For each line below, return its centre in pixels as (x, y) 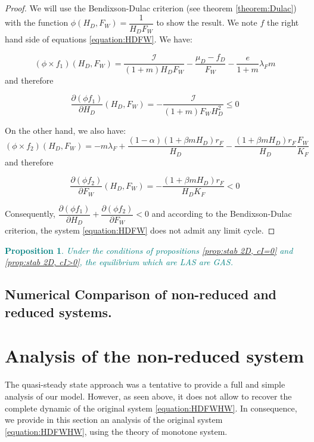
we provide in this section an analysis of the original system (114, 420)
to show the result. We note (207, 22)
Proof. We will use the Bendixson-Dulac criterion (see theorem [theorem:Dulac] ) (151, 8)
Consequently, (30, 214)
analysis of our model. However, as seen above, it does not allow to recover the (148, 396)
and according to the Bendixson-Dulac (222, 214)
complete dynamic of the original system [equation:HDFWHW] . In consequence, (151, 408)
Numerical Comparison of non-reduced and (141, 294)
